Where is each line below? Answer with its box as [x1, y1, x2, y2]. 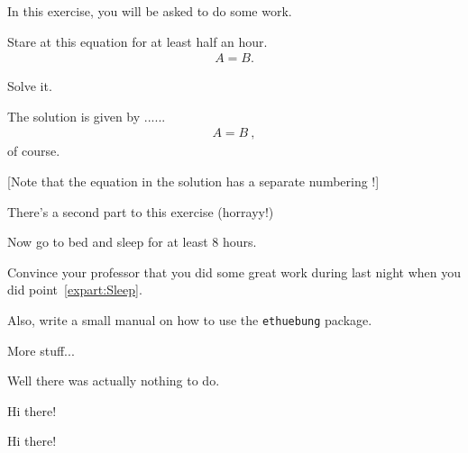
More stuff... [7, 340, 75, 359]
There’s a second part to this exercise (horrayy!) [7, 202, 274, 221]
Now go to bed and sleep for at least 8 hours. [7, 232, 257, 251]
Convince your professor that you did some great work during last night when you [7, 262, 462, 281]
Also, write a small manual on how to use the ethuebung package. [7, 311, 372, 329]
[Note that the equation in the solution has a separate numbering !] [7, 172, 380, 191]
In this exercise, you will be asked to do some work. [7, 2, 292, 20]
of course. [7, 141, 60, 160]
